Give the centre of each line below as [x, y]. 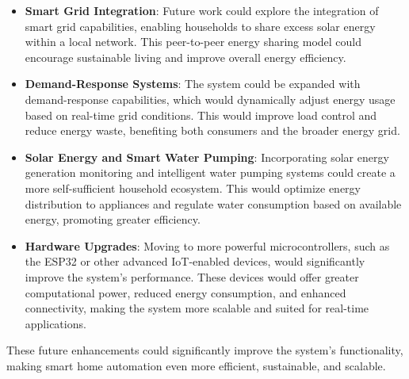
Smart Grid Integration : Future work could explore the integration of [202, 10]
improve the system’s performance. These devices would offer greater [192, 276]
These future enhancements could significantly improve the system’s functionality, [205, 350]
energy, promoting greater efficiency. [113, 219]
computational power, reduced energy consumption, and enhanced [185, 292]
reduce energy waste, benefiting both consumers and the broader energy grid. [212, 130]
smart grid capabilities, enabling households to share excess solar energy [200, 26]
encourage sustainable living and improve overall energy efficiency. [185, 57]
